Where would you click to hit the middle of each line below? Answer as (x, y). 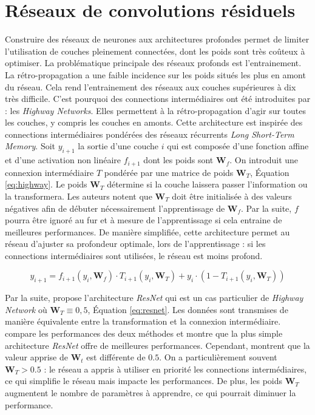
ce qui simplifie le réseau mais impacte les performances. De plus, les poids (144, 381)
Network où (26, 309)
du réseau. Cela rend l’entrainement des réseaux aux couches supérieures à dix (151, 86)
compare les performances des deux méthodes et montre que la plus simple (144, 333)
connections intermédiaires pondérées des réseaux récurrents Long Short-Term (150, 134)
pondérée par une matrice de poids (169, 172)
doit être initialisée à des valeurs (232, 196)
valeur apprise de (36, 357)
